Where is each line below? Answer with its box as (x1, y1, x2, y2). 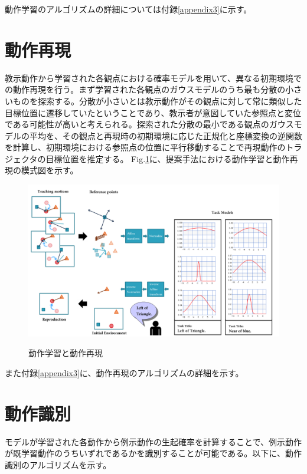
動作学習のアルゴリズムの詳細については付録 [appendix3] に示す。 (5, 3, 252, 15)
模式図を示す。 (21, 164, 79, 176)
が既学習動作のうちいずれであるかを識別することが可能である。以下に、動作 (5, 447, 302, 459)
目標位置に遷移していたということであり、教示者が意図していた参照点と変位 (5, 106, 302, 119)
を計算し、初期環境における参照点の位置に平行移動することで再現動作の (5, 141, 286, 153)
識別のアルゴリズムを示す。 (5, 458, 112, 470)
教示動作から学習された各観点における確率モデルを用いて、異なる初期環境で (5, 71, 302, 84)
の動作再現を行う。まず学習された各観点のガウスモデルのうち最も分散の (5, 83, 286, 96)
